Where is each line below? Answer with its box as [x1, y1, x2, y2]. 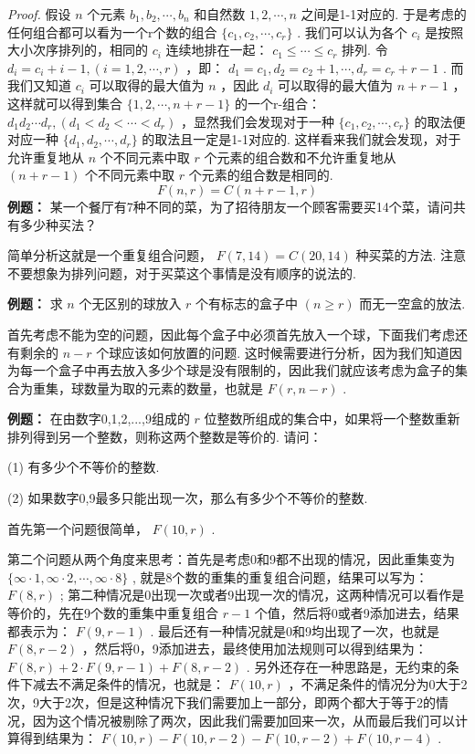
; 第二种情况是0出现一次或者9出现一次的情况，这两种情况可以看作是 [59, 585, 465, 604]
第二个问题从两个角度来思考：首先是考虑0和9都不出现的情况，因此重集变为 [7, 550, 455, 569]
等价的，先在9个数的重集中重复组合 [7, 603, 218, 623]
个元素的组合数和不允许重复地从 [204, 147, 396, 166]
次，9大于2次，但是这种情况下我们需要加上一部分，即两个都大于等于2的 [7, 693, 436, 711]
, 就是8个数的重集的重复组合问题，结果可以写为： [132, 567, 428, 586]
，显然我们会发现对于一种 [180, 111, 334, 131]
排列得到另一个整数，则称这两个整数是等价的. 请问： [7, 426, 322, 445]
